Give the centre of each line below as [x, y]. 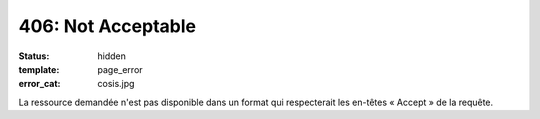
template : [39, 69]
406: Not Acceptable [107, 26]
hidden [112, 56]
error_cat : [39, 84]
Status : [34, 56]
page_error [120, 69]
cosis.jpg [116, 84]
